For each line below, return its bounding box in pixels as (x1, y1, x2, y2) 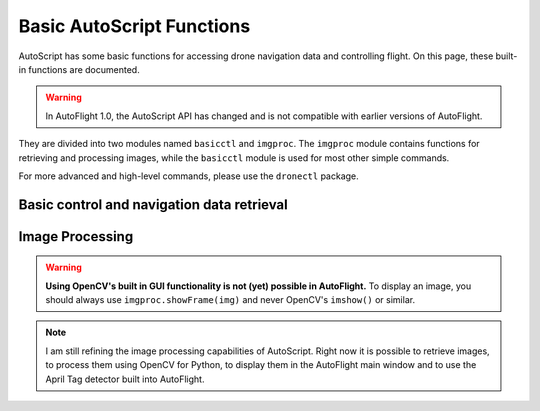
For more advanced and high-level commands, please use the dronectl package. (18, 170, 359, 182)
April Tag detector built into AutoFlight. (45, 373, 205, 385)
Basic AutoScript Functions (18, 15, 251, 37)
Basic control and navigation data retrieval (18, 196, 289, 213)
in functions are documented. (18, 63, 140, 75)
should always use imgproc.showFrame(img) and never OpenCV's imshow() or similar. (45, 294, 415, 306)
